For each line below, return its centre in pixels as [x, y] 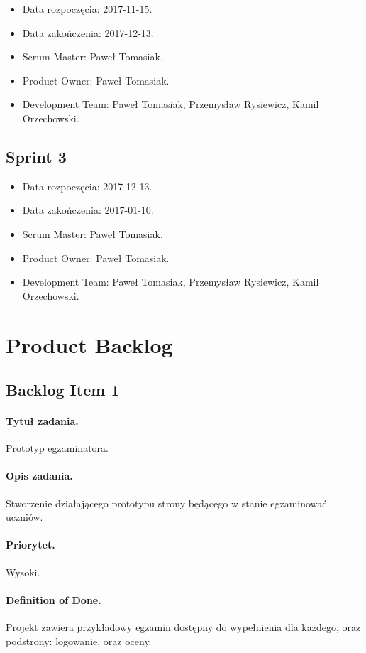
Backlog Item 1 [63, 390]
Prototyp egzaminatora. [57, 448]
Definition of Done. [54, 599]
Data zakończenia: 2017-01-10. [88, 210]
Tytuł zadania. [42, 421]
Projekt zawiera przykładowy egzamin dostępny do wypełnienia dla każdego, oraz [183, 627]
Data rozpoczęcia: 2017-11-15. [87, 9]
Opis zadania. [39, 476]
